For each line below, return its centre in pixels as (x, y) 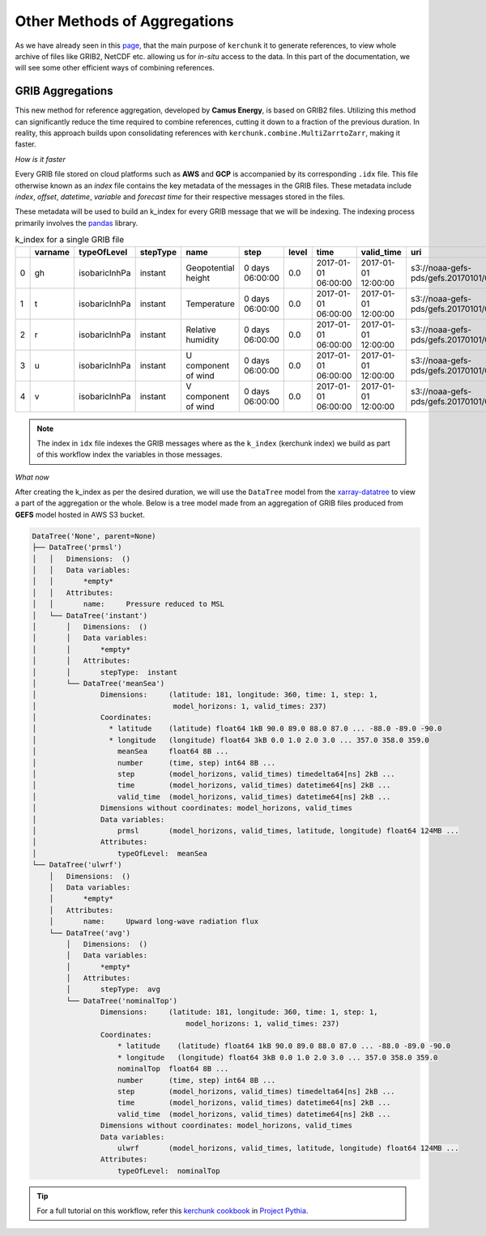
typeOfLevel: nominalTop (169, 1171)
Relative (201, 330)
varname (52, 252)
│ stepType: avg (113, 989)
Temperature (210, 304)
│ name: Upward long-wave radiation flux (154, 922)
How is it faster (40, 159)
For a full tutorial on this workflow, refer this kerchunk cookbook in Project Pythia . (173, 1211)
